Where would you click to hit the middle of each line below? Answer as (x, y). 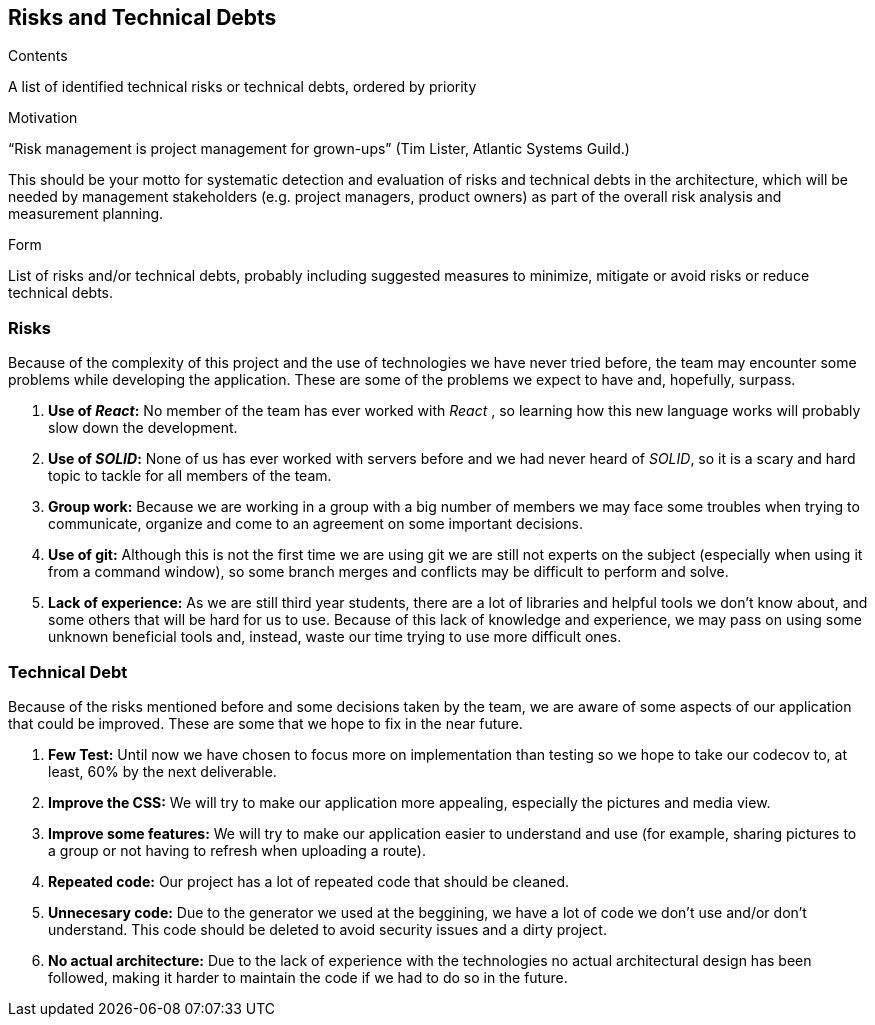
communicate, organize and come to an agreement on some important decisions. (316, 524)
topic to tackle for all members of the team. (190, 476)
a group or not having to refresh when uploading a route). (237, 850)
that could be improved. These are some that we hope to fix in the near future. (265, 723)
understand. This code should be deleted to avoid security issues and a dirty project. (327, 929)
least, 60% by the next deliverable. (162, 771)
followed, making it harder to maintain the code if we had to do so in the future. (308, 977)
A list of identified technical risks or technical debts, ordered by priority (242, 87)
